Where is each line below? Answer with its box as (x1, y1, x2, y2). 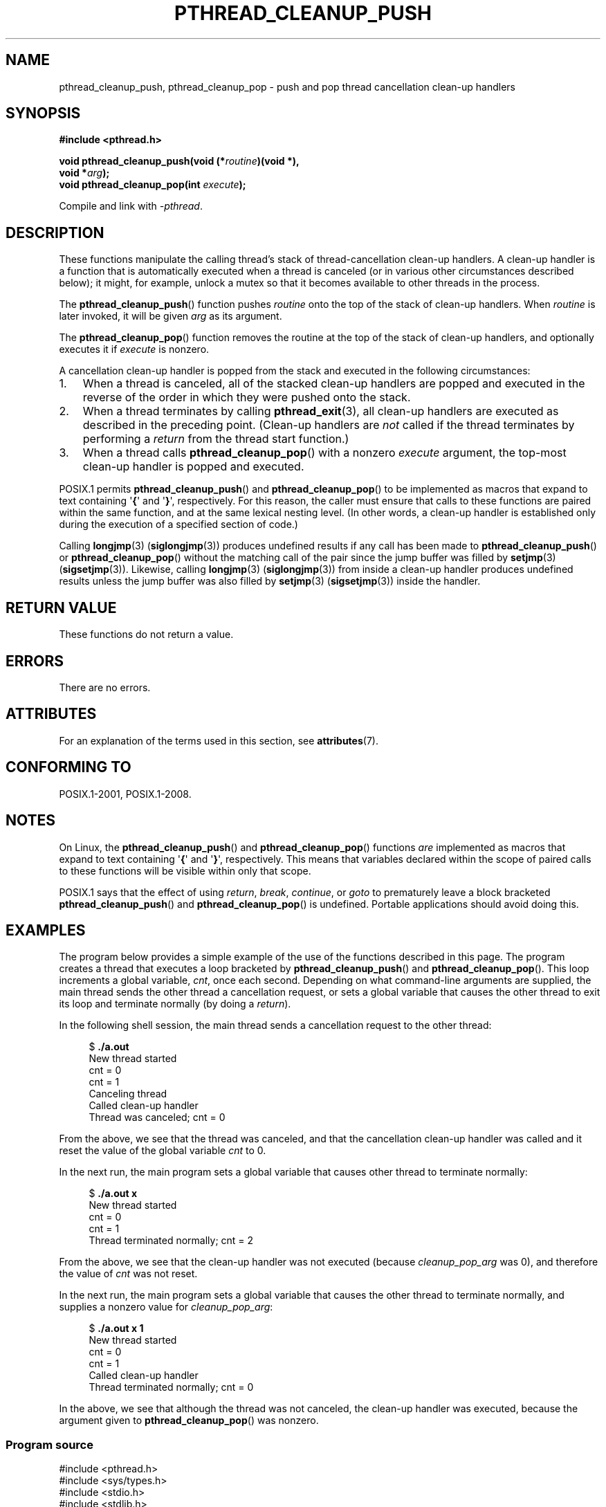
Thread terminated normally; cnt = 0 (89, 1381, 254, 1394)
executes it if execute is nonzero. (59, 343, 210, 356)
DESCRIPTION (6, 223, 104, 241)
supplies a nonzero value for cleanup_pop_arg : (59, 1301, 273, 1313)
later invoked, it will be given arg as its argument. (59, 310, 282, 322)
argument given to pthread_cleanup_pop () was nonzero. (59, 1414, 319, 1427)
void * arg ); (59, 167, 110, 179)
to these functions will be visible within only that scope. (59, 864, 311, 877)
